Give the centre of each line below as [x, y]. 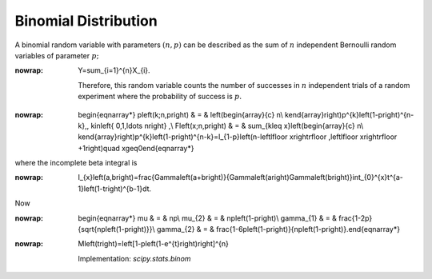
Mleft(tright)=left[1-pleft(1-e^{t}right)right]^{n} [154, 244]
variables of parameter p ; [57, 55]
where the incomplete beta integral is [76, 163]
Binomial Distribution [86, 21]
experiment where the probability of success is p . [160, 97]
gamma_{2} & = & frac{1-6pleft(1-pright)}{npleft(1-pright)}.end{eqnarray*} [278, 229]
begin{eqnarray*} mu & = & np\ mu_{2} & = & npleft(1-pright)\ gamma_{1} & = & [208, 218]
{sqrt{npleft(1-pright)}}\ [116, 229]
